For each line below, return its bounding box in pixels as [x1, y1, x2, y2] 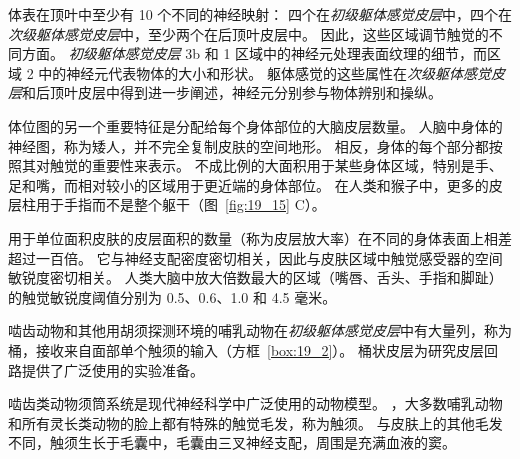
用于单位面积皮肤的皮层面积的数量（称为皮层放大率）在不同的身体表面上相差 [8, 227, 512, 248]
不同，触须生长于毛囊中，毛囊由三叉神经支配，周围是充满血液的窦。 [8, 432, 456, 453]
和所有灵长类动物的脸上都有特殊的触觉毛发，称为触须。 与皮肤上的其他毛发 [8, 412, 503, 433]
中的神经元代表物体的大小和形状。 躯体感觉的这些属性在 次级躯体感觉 [38, 62, 491, 83]
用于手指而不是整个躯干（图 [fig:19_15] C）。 [35, 194, 326, 215]
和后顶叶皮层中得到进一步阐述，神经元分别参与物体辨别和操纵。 [22, 82, 442, 103]
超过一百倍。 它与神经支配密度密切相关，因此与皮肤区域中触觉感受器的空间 [8, 247, 503, 268]
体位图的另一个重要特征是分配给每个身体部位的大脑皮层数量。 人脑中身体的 [8, 115, 503, 136]
